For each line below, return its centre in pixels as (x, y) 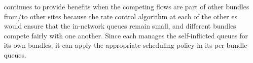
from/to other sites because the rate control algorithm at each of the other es (121, 16)
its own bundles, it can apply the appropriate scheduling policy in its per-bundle (126, 45)
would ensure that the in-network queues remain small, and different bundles (120, 26)
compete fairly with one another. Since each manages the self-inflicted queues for (126, 35)
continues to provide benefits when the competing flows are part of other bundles (126, 6)
